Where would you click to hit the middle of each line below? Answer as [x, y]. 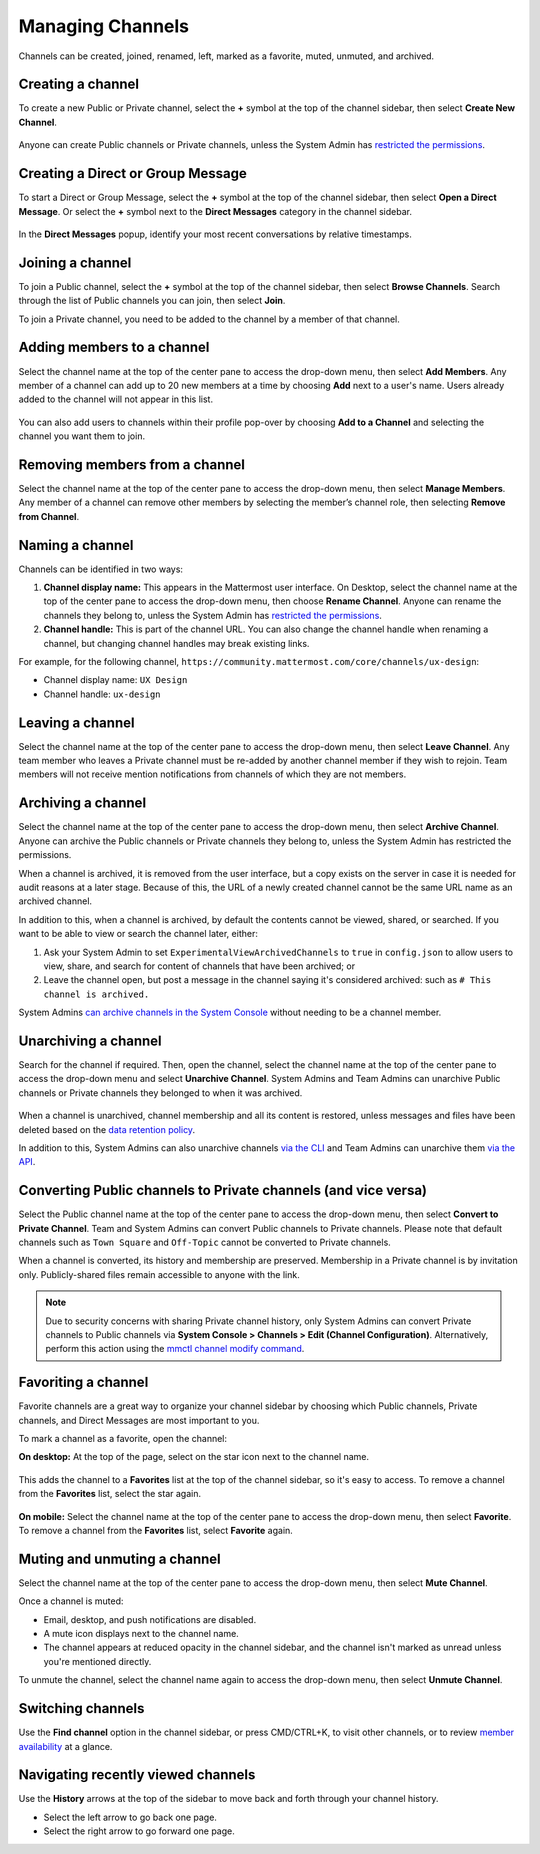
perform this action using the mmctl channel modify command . [175, 1349]
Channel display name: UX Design [115, 680]
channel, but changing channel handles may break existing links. [176, 643]
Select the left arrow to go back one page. [130, 1817]
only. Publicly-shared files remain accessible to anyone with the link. [159, 1274]
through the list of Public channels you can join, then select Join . [152, 301]
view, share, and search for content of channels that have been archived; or [199, 966]
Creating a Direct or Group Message [132, 173]
